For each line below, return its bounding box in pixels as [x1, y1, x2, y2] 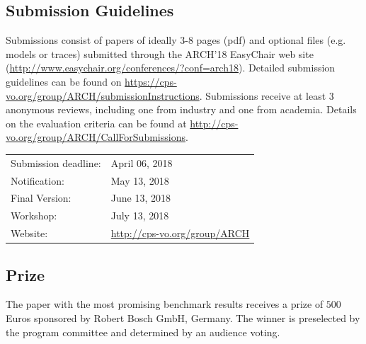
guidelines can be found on [6, 74, 122, 88]
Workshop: [11, 208, 57, 223]
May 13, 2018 [110, 173, 169, 188]
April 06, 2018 [110, 155, 173, 170]
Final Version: [11, 190, 72, 205]
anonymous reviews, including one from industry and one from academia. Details [6, 102, 357, 117]
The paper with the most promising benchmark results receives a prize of [6, 297, 324, 311]
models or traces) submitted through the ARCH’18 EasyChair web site [6, 46, 314, 61]
